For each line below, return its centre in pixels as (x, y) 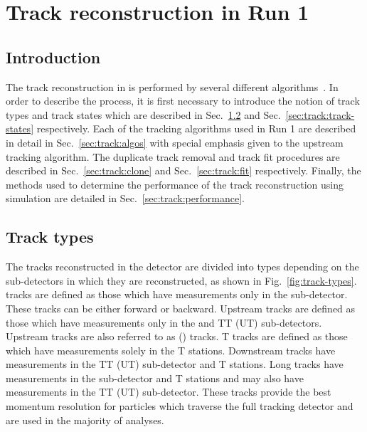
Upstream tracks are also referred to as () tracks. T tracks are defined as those (177, 336)
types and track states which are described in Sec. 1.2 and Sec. (143, 114)
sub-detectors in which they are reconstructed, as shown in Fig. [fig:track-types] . (181, 280)
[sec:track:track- (320, 114)
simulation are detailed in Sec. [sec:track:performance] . (125, 198)
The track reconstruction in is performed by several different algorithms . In (172, 86)
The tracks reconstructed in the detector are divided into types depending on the (182, 267)
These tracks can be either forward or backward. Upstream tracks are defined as (181, 308)
